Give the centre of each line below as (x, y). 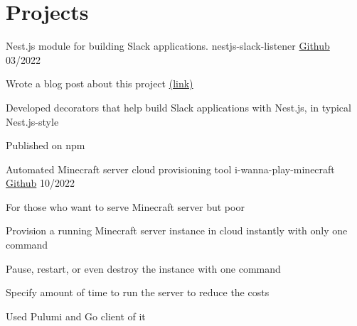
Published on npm (46, 145)
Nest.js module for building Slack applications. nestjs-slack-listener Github (168, 46)
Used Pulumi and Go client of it (76, 316)
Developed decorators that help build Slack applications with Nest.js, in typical (178, 107)
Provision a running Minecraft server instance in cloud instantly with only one (177, 230)
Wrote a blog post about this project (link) (100, 83)
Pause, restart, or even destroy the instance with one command (143, 268)
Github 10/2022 (40, 183)
